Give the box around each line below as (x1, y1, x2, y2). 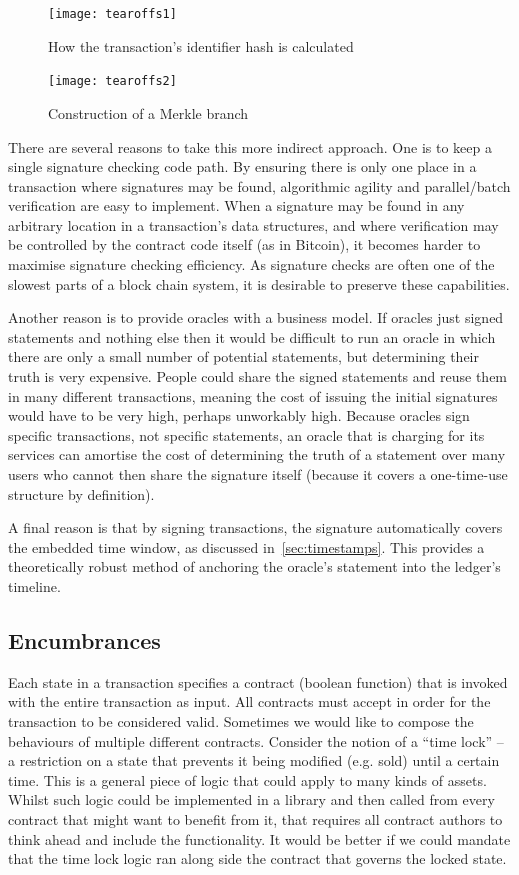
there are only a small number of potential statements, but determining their (8, 346, 479, 367)
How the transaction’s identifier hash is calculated (48, 35, 354, 56)
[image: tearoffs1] (48, 7, 177, 21)
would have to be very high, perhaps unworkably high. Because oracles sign (8, 405, 470, 426)
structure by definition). (8, 483, 155, 504)
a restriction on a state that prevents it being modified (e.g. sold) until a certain (8, 750, 500, 771)
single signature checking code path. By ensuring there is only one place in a (8, 156, 477, 177)
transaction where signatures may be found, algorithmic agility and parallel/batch (8, 175, 511, 196)
